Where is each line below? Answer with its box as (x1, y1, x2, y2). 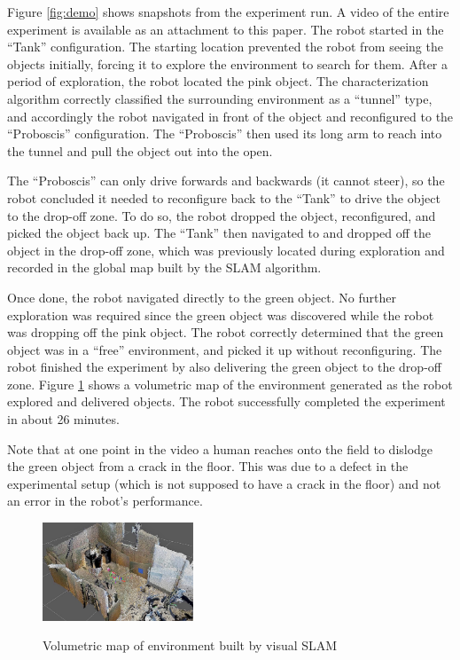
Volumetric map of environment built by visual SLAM (43, 636, 338, 655)
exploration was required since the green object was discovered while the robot (7, 305, 434, 324)
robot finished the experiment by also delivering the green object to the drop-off (7, 357, 441, 376)
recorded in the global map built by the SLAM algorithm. (7, 258, 322, 277)
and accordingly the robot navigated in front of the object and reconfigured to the (7, 106, 454, 125)
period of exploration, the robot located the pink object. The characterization (7, 72, 429, 90)
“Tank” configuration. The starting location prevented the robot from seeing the (7, 37, 443, 56)
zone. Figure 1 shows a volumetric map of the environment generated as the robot (7, 374, 453, 393)
